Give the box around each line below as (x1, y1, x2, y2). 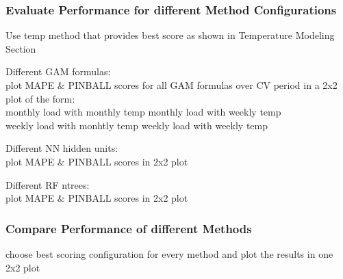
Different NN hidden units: (5, 141, 118, 155)
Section (5, 41, 36, 55)
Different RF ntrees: (5, 177, 90, 191)
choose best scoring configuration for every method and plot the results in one (5, 246, 333, 261)
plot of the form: (5, 91, 75, 105)
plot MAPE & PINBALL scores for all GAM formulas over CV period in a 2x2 (5, 78, 338, 92)
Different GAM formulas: (5, 64, 111, 79)
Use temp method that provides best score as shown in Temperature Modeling (5, 28, 335, 42)
